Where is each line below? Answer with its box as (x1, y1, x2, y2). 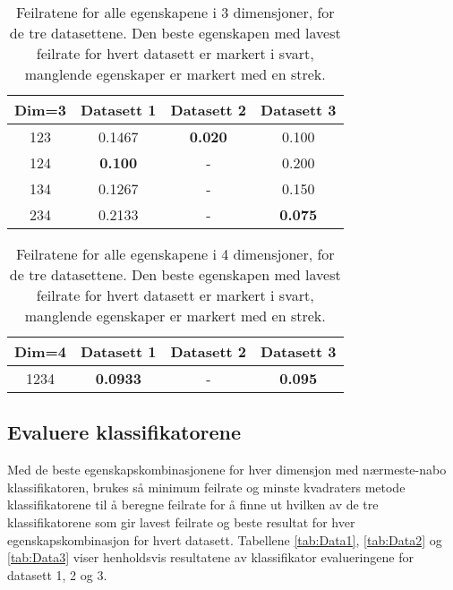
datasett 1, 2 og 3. (7, 565, 107, 584)
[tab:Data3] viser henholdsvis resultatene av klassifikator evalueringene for (7, 548, 414, 567)
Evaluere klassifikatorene (7, 418, 242, 446)
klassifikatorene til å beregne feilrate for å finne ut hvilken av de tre (7, 495, 379, 514)
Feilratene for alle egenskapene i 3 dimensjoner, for (15, 2, 335, 22)
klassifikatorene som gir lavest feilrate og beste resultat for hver (7, 512, 355, 531)
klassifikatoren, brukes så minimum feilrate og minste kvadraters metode (7, 477, 406, 496)
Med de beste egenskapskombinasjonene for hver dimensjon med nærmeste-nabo (7, 460, 447, 479)
